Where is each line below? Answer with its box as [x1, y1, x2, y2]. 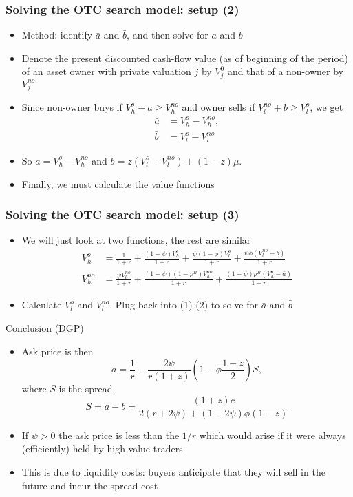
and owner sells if [182, 100, 255, 114]
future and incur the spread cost [21, 478, 158, 492]
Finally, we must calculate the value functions [21, 176, 215, 191]
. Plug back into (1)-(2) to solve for [109, 297, 259, 312]
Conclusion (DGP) [6, 321, 84, 335]
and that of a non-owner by [227, 64, 343, 78]
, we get [310, 100, 343, 114]
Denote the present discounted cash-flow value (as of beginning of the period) [21, 50, 349, 65]
